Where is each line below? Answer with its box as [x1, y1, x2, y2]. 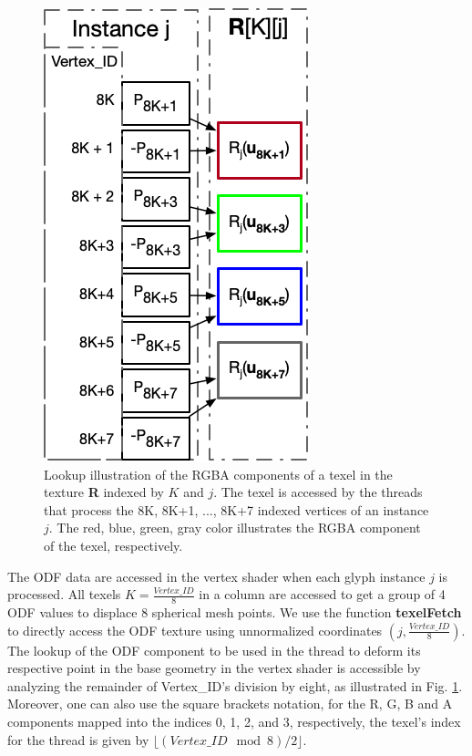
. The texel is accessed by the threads [213, 482, 423, 502]
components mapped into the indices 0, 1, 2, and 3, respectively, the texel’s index [7, 711, 461, 730]
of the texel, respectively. [44, 535, 183, 554]
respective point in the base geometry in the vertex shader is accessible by [7, 658, 421, 678]
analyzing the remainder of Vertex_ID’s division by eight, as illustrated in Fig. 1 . [7, 676, 463, 695]
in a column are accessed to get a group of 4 [199, 585, 446, 604]
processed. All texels [7, 585, 121, 604]
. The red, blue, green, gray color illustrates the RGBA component [48, 518, 421, 537]
